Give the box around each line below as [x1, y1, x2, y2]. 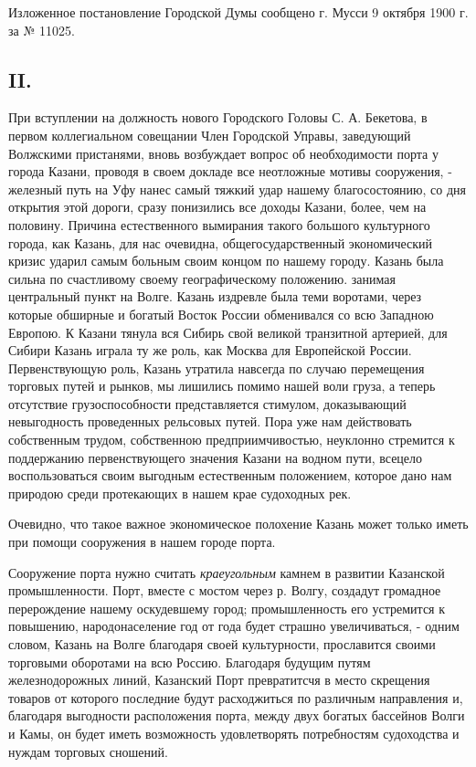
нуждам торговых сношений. [8, 741, 168, 761]
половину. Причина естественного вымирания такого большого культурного [8, 215, 430, 234]
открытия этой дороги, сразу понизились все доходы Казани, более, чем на [8, 197, 427, 216]
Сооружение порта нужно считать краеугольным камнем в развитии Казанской [8, 562, 445, 582]
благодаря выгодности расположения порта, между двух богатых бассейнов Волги [8, 706, 465, 725]
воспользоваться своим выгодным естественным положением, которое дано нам [8, 466, 452, 485]
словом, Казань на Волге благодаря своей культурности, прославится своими [8, 635, 436, 654]
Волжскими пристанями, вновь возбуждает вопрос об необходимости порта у [8, 143, 439, 163]
